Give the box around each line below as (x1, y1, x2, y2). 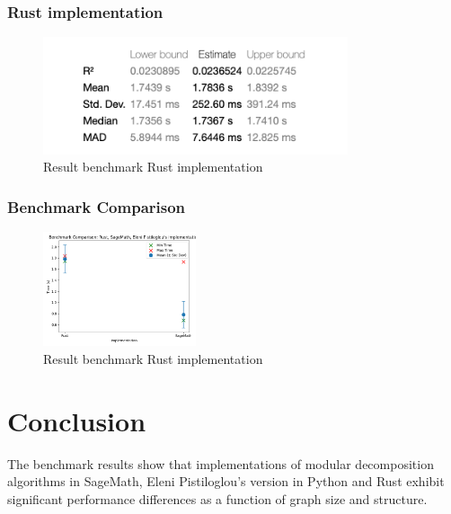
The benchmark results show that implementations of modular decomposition (7, 454, 434, 473)
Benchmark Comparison (7, 195, 186, 217)
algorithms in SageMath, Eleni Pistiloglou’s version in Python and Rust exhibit (7, 472, 445, 491)
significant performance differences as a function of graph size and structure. (7, 489, 428, 508)
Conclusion (7, 402, 146, 439)
